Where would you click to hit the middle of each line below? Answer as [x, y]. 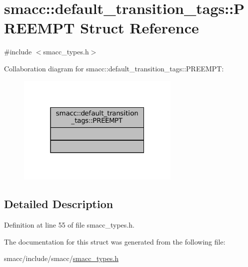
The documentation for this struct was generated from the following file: [115, 241]
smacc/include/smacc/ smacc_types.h [61, 258]
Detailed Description [59, 204]
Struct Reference [139, 28]
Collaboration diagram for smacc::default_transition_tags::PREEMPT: [114, 68]
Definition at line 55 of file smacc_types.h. [69, 225]
